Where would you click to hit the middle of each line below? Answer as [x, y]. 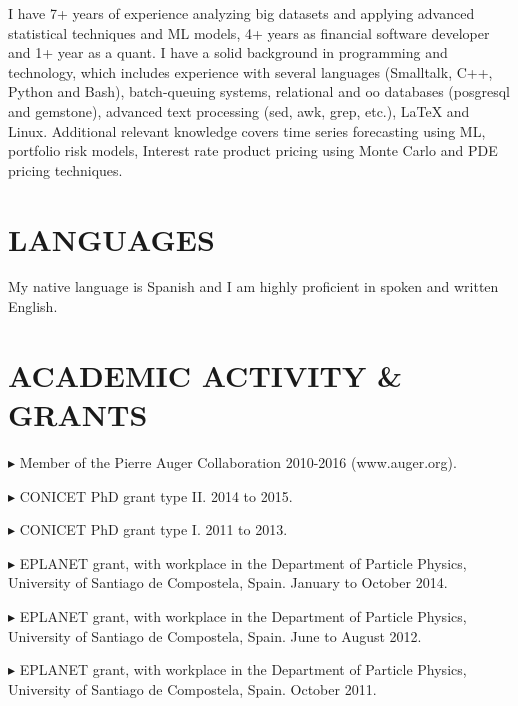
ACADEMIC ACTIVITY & [205, 374]
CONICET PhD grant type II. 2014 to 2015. [156, 495]
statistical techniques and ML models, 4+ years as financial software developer [249, 32]
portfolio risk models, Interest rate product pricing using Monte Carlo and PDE [253, 150]
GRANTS [78, 414]
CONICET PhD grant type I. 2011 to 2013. [153, 529]
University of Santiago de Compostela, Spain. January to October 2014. [228, 582]
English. [33, 306]
